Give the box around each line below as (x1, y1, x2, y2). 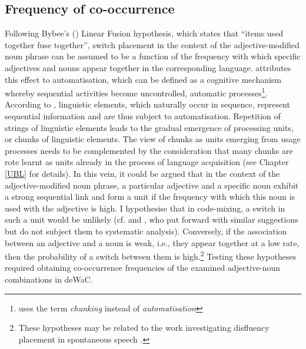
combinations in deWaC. (5, 273, 93, 285)
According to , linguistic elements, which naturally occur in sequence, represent (5, 98, 291, 110)
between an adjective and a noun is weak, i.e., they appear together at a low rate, (5, 236, 300, 249)
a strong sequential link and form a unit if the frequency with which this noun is (5, 190, 295, 203)
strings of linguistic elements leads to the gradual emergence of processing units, (5, 121, 294, 133)
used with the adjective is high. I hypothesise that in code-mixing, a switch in (5, 202, 285, 214)
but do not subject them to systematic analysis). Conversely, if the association (5, 224, 287, 237)
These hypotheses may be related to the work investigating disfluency (18, 321, 270, 334)
